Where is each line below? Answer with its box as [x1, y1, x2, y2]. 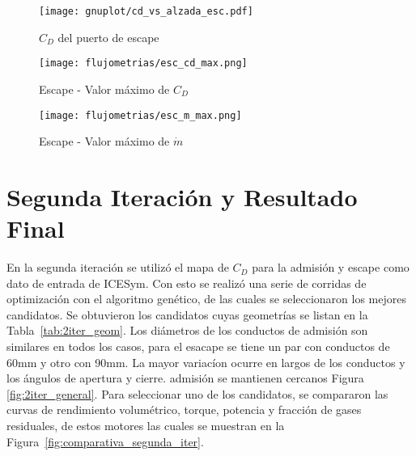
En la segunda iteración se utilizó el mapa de [6, 259, 229, 276]
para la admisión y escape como [252, 259, 410, 276]
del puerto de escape [57, 28, 159, 45]
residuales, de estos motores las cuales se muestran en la [6, 417, 285, 433]
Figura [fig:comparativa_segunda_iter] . [6, 433, 204, 450]
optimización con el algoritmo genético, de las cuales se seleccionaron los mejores [6, 290, 406, 307]
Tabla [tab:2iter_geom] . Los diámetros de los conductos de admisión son [6, 322, 368, 339]
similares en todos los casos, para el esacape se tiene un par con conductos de [6, 338, 390, 355]
